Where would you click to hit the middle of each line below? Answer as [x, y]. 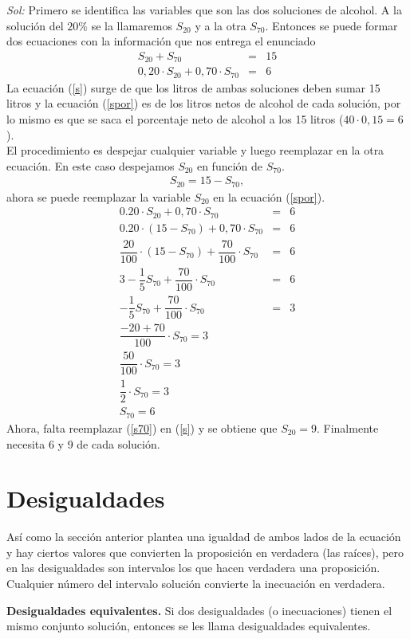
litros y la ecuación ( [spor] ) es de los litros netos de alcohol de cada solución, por [204, 103]
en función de [230, 165]
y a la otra [221, 25]
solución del [35, 25]
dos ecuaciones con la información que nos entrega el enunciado [161, 41]
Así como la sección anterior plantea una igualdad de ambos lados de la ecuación [204, 537]
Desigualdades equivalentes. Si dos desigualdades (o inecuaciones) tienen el [199, 610]
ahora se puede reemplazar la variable [99, 196]
